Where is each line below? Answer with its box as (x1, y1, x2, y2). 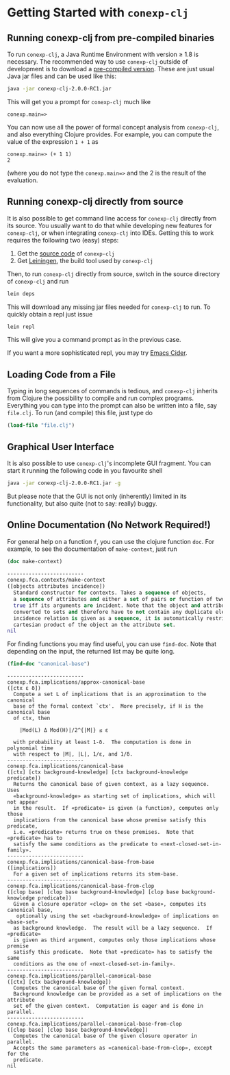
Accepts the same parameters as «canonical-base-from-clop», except (13, 1045, 213, 1052)
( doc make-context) (7, 558, 63, 565)
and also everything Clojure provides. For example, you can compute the (7, 130, 212, 138)
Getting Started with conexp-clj (7, 5, 190, 21)
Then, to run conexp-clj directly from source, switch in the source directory (7, 269, 220, 278)
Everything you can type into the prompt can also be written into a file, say (7, 401, 218, 410)
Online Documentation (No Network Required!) (7, 519, 211, 531)
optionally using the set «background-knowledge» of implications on (16, 913, 219, 919)
